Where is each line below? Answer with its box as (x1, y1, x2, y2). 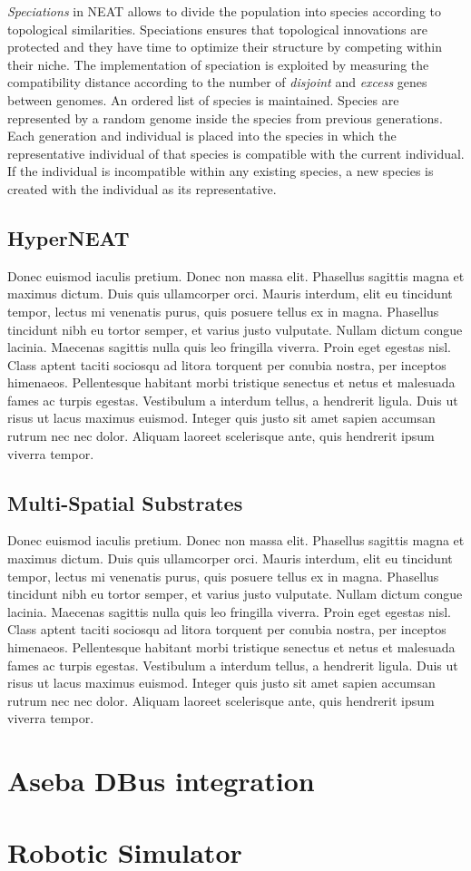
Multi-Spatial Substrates (7, 488, 243, 516)
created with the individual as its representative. (7, 179, 277, 198)
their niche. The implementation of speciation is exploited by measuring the (7, 54, 429, 73)
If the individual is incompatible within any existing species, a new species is (7, 161, 434, 181)
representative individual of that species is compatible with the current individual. (7, 143, 465, 162)
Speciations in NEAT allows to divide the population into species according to (7, 2, 441, 20)
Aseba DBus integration (7, 762, 315, 799)
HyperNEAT (7, 223, 130, 251)
